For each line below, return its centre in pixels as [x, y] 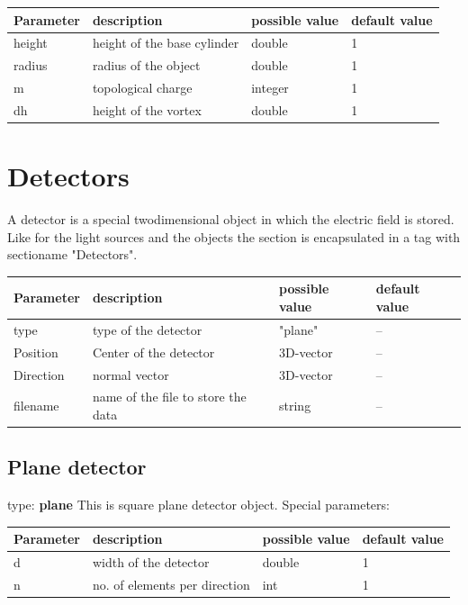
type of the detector [147, 329]
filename [36, 406]
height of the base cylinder [166, 43]
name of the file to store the [169, 397]
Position [36, 352]
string [295, 406]
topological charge [142, 88]
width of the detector [151, 562]
